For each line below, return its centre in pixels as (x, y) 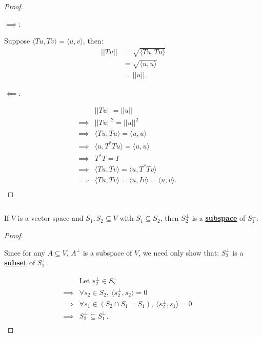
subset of (20, 262)
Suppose (17, 41)
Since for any (25, 252)
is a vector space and (51, 218)
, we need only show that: (179, 252)
